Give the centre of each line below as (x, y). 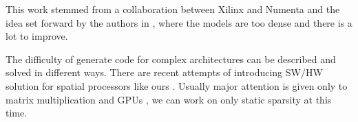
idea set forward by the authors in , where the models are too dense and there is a (179, 22)
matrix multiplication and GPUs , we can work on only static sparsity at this (169, 99)
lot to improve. (37, 36)
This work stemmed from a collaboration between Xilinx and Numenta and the (173, 9)
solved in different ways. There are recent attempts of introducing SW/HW (164, 72)
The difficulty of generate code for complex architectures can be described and (171, 59)
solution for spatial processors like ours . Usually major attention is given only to (177, 85)
